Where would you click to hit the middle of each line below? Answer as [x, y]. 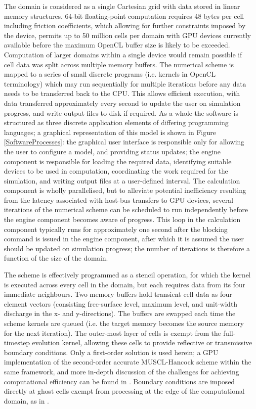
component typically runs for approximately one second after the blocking [116, 229]
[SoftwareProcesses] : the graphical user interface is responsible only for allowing [124, 142]
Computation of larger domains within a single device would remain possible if [123, 54]
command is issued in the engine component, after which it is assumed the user [124, 239]
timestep [17, 342]
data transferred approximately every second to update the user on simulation [122, 103]
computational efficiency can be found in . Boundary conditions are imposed [120, 381]
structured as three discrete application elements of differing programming [116, 122]
